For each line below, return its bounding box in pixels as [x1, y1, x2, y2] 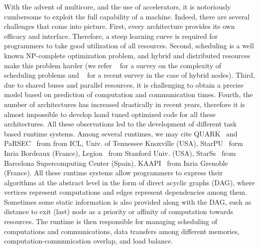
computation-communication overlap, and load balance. [4, 236, 173, 246]
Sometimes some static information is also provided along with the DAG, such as [4, 196, 252, 207]
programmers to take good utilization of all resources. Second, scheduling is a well [4, 40, 254, 51]
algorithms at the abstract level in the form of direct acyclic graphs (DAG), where [4, 177, 255, 187]
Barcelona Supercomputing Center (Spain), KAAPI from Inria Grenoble [4, 157, 228, 168]
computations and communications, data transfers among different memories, [4, 226, 240, 236]
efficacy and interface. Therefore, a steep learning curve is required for [4, 30, 218, 41]
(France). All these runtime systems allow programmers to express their [4, 167, 223, 178]
